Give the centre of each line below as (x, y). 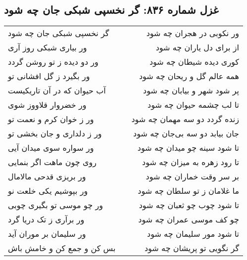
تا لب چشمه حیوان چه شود (193, 105)
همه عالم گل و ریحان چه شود (189, 76)
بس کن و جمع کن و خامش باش (62, 248)
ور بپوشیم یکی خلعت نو (48, 191)
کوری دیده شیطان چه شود (194, 62)
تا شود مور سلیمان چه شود (193, 234)
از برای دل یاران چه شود (197, 47)
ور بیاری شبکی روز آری (48, 47)
